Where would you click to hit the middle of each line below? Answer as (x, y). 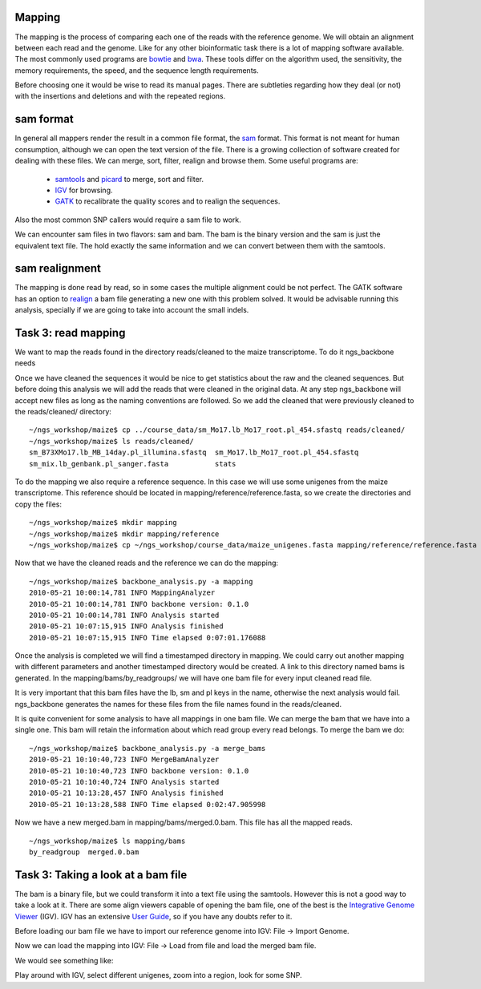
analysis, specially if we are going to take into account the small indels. (132, 310)
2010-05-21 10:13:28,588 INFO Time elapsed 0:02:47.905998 (148, 804)
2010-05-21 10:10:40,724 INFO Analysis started (124, 782)
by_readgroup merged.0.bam (84, 852)
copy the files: (38, 504)
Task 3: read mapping (70, 333)
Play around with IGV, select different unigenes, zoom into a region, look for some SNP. (158, 975)
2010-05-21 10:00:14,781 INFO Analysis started (124, 615)
